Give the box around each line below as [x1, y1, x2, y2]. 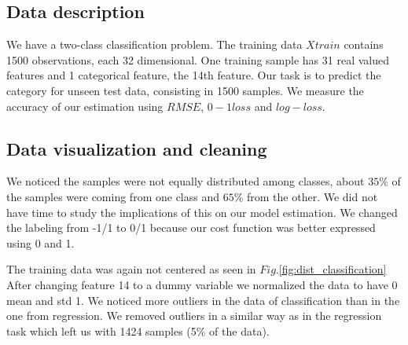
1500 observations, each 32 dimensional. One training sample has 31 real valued [6, 51, 389, 68]
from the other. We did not [247, 188, 378, 204]
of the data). [209, 322, 270, 339]
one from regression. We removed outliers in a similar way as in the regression [6, 307, 382, 324]
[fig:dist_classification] [278, 261, 387, 277]
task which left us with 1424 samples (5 [6, 322, 197, 339]
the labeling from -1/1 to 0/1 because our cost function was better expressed [6, 219, 376, 236]
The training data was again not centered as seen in [6, 261, 256, 277]
